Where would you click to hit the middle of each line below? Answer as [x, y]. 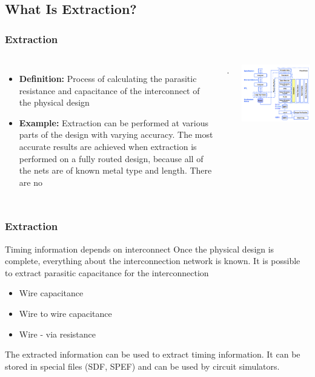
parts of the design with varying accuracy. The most [116, 134]
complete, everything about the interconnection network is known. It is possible [153, 261]
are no [31, 182]
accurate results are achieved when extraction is [108, 146]
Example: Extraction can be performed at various [114, 122]
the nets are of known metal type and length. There [115, 170]
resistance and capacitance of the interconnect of [109, 90]
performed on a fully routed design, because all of [111, 158]
